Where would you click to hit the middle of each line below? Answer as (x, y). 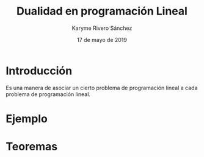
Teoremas (32, 147)
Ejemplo (27, 118)
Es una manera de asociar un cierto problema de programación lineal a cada (102, 88)
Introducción (39, 71)
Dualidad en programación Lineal (102, 11)
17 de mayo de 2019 (102, 40)
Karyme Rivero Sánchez (102, 28)
